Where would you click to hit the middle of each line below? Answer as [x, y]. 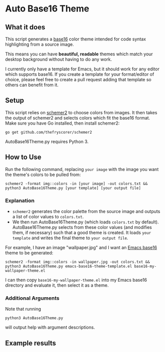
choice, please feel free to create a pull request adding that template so [78, 80]
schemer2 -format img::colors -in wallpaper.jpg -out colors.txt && [78, 262]
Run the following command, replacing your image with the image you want [82, 169]
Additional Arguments [32, 298]
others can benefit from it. [32, 85]
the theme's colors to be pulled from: [43, 175]
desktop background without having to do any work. [59, 59]
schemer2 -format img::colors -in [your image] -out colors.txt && [77, 183]
